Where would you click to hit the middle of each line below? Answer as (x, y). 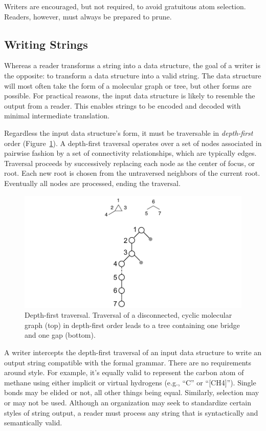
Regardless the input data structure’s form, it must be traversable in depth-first (129, 132)
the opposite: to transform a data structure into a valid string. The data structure (133, 75)
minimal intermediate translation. (57, 116)
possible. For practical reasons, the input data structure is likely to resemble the (130, 96)
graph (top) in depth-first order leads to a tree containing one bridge (132, 325)
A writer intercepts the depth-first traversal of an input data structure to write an (133, 352)
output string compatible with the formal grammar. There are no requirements (128, 362)
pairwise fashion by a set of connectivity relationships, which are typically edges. (130, 153)
